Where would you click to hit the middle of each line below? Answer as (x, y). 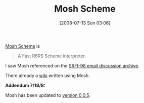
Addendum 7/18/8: (25, 85)
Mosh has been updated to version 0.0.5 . (48, 95)
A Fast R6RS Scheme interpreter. (52, 56)
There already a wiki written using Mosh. (47, 75)
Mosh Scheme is (23, 46)
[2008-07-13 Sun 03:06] (85, 23)
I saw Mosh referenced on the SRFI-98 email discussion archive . (73, 65)
